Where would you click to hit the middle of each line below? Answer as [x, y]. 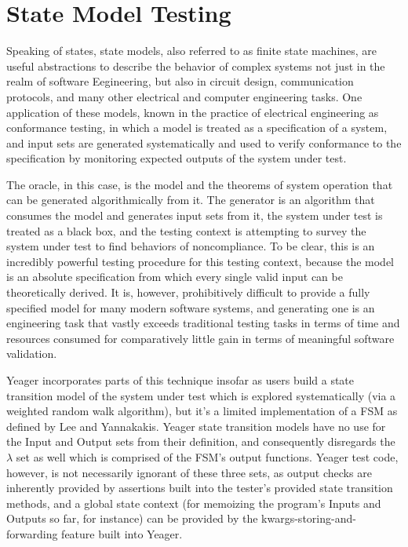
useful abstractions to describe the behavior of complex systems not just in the [196, 66]
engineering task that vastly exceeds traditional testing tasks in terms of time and [203, 323]
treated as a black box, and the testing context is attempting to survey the [186, 230]
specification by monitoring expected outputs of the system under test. [177, 158]
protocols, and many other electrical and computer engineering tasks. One [184, 96]
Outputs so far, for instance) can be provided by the [132, 518]
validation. [32, 354]
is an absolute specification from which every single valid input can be [175, 277]
